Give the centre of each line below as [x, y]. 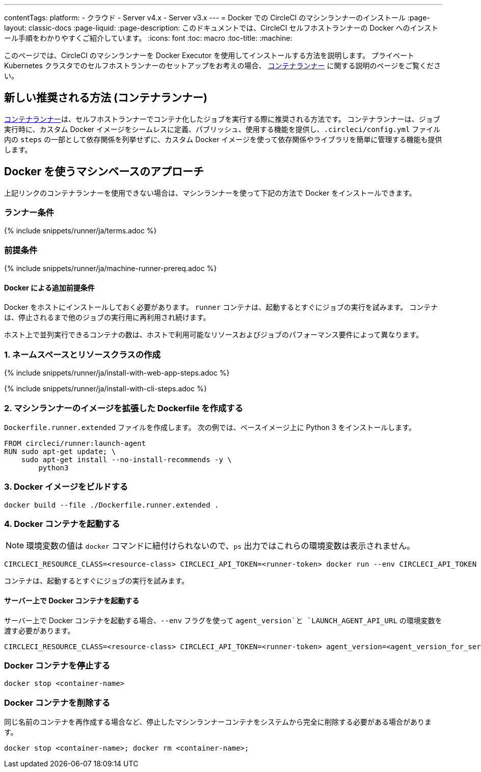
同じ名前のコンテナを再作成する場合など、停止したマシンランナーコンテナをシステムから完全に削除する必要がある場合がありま [218, 722]
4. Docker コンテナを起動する [62, 524]
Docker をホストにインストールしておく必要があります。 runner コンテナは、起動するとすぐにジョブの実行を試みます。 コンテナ [221, 307]
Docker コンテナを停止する [57, 665]
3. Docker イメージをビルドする [66, 487]
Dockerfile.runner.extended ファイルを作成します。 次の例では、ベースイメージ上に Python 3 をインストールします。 [210, 427]
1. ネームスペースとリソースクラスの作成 [82, 354]
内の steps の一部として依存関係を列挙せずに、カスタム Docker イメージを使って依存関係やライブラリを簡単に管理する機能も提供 [223, 139]
